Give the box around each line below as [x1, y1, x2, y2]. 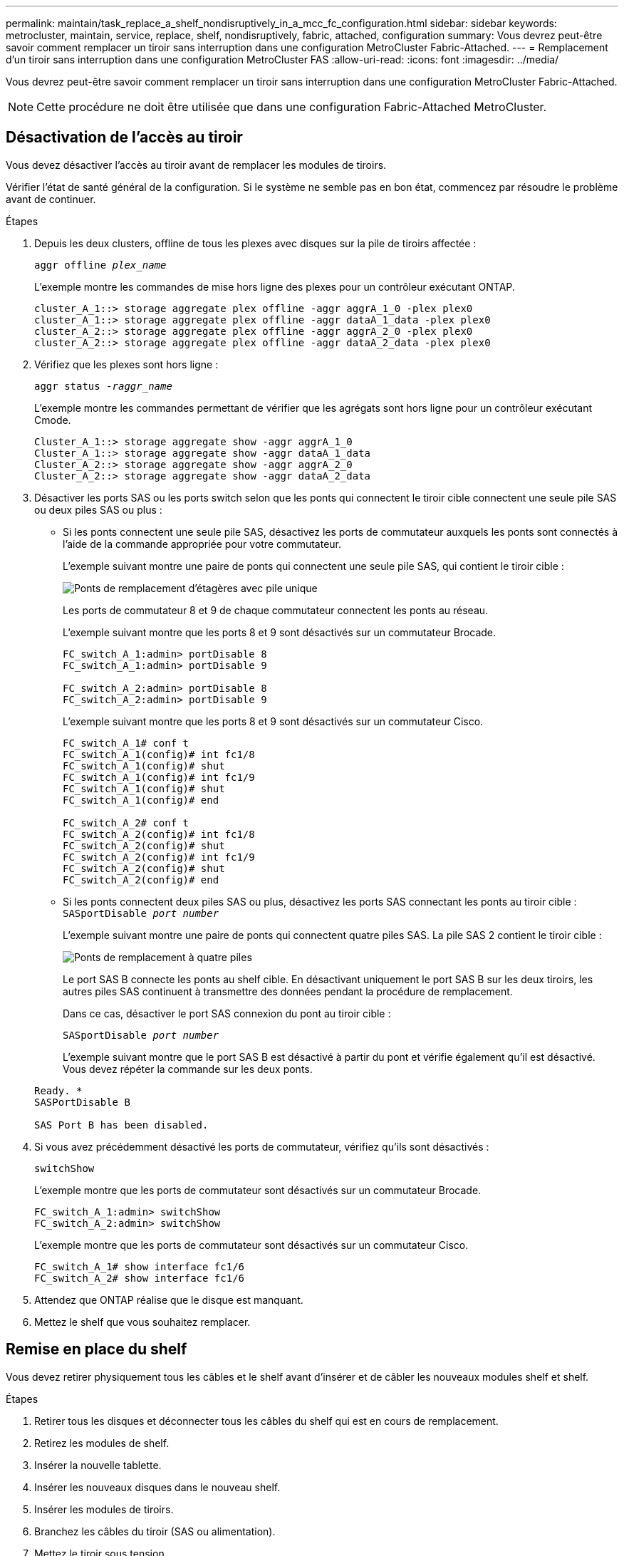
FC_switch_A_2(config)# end [63, 873, 219, 886]
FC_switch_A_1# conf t [63, 737, 189, 749]
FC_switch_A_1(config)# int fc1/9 [63, 771, 255, 783]
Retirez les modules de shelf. [34, 1436, 170, 1449]
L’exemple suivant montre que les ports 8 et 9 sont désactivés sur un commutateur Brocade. [63, 626, 496, 638]
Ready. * [34, 1084, 83, 1096]
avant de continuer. [6, 192, 96, 205]
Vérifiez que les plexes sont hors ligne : [34, 358, 219, 370]
